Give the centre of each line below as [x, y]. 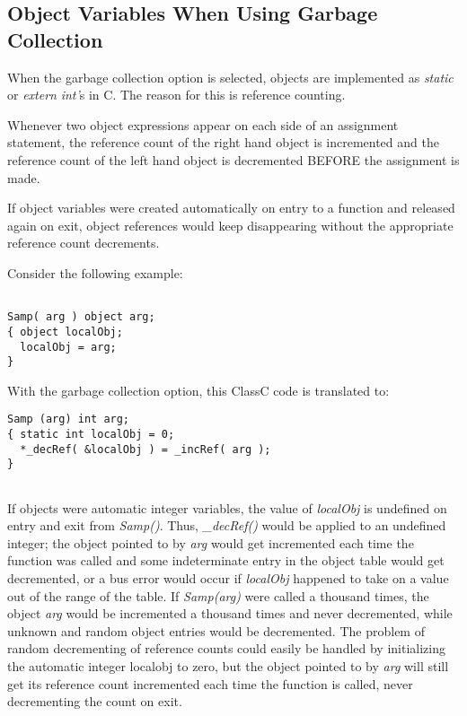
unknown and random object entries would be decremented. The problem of [216, 630]
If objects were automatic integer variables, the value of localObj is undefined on [227, 507]
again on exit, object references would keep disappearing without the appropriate [230, 225]
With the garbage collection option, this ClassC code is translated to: [198, 390]
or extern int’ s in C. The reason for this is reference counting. [176, 95]
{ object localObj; [65, 332]
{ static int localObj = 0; [91, 435]
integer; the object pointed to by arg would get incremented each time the [211, 542]
